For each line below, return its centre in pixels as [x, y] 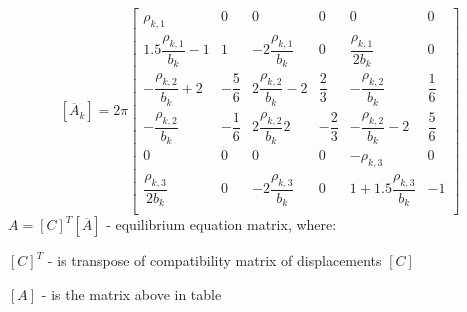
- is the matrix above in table [131, 294]
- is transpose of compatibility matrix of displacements [214, 260]
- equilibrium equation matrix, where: [221, 224]
